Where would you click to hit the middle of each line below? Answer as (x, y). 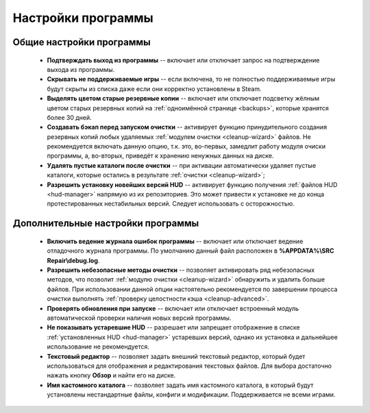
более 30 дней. (69, 117)
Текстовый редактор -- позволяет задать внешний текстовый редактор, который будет (176, 356)
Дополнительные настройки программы (106, 224)
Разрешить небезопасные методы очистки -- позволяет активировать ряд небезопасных (181, 270)
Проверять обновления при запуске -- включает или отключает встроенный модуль (173, 308)
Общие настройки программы (82, 42)
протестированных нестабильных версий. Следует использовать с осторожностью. (171, 204)
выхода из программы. (81, 69)
